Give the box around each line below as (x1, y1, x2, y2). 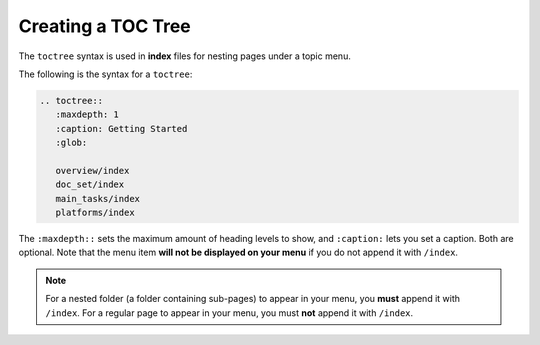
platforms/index (55, 207, 135, 219)
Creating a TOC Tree (18, 15, 192, 37)
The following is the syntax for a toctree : (18, 68, 193, 80)
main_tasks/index (55, 193, 140, 204)
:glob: (55, 137, 88, 149)
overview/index (55, 165, 130, 176)
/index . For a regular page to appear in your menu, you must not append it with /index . (45, 306, 414, 319)
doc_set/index (55, 179, 125, 190)
